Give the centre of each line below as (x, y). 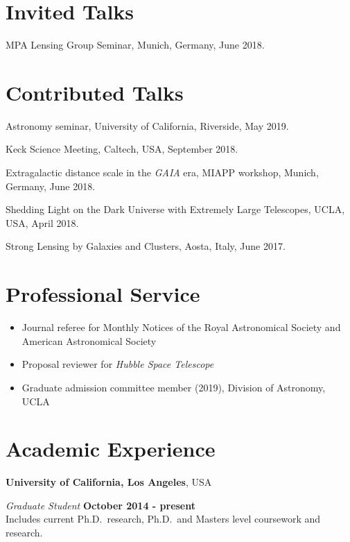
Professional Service (103, 294)
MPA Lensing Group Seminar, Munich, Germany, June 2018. (135, 45)
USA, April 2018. (42, 222)
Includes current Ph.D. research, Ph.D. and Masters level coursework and (163, 519)
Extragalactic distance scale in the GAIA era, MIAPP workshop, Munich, (162, 172)
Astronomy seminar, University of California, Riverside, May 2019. (147, 125)
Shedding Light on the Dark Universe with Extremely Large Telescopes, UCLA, (175, 209)
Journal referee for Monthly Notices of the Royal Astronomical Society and (181, 327)
